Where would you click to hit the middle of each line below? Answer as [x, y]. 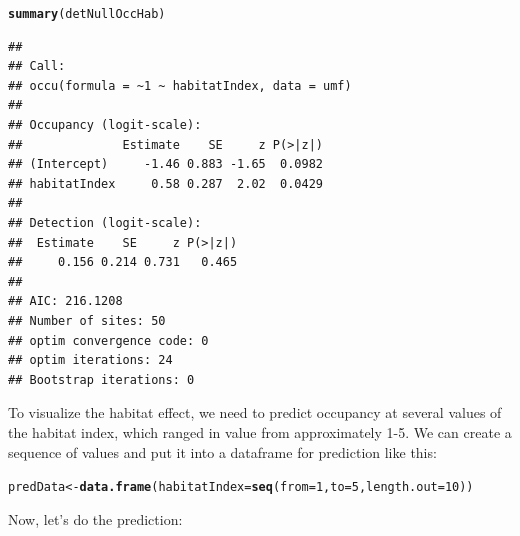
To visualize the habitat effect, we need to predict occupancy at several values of [255, 412]
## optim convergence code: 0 [108, 340]
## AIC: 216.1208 [65, 301]
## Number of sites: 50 [87, 320]
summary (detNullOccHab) [87, 14]
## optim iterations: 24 [90, 360]
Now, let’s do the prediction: [95, 518]
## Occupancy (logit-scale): [105, 125]
